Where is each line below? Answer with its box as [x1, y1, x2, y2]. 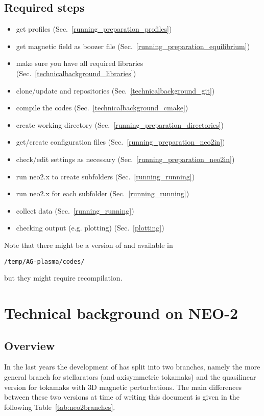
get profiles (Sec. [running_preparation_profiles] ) [16, 24, 172, 34]
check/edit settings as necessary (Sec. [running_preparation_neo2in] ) [16, 153, 235, 164]
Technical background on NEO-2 [4, 302, 238, 323]
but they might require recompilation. [4, 272, 123, 283]
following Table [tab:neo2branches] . [4, 401, 115, 412]
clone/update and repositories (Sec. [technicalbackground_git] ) [16, 85, 215, 96]
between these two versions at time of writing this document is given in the [4, 391, 239, 402]
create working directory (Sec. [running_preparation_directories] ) [16, 119, 224, 130]
